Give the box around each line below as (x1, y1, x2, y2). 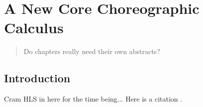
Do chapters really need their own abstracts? (23, 46, 160, 56)
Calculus (4, 17, 64, 38)
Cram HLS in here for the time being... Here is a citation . (4, 94, 183, 104)
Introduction (4, 70, 71, 86)
